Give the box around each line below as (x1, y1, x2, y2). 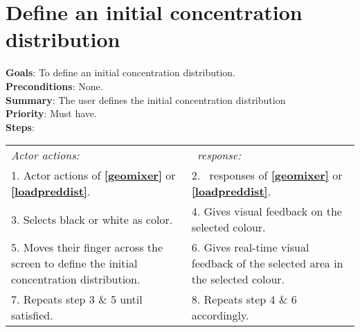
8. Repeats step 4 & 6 (191, 291, 297, 308)
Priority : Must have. (6, 106, 97, 121)
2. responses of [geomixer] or (191, 167, 343, 184)
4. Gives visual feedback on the (191, 203, 342, 220)
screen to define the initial (11, 255, 138, 272)
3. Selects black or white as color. (11, 211, 173, 227)
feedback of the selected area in (191, 255, 343, 272)
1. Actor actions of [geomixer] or (11, 167, 176, 184)
